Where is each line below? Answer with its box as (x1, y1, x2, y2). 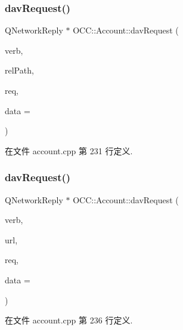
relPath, (5, 64, 34, 77)
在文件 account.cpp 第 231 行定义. (5, 144, 133, 157)
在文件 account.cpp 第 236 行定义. (5, 314, 133, 326)
